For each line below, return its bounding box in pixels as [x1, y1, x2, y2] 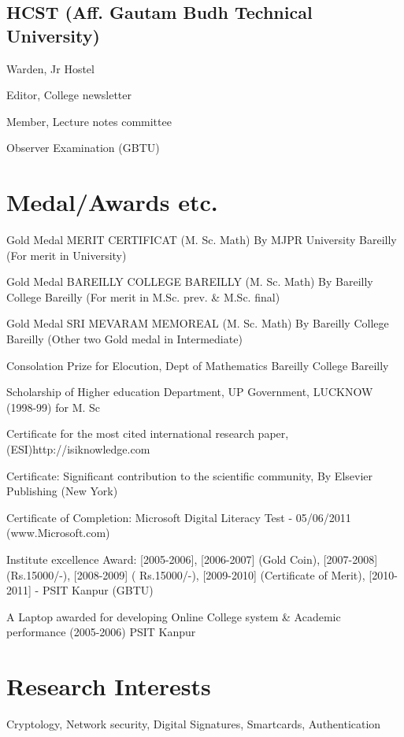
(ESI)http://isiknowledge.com [6, 441, 150, 457]
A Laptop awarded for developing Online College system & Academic [6, 608, 341, 624]
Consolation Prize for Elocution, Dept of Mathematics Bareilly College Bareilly [6, 357, 389, 373]
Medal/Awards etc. [6, 186, 218, 218]
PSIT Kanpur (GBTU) [42, 582, 154, 598]
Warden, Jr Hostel [6, 60, 95, 76]
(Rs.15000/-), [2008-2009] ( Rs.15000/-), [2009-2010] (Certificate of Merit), [6, 566, 365, 583]
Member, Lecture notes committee [6, 113, 172, 129]
